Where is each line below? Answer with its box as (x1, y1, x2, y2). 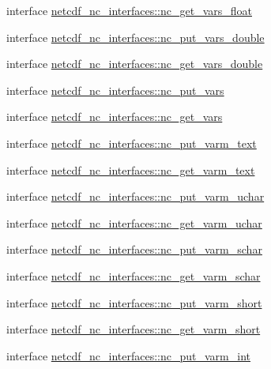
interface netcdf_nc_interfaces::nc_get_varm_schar (6, 267, 261, 284)
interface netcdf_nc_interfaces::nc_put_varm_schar (6, 241, 262, 258)
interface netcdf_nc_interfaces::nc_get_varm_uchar (6, 214, 262, 231)
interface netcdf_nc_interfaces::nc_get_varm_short (6, 321, 261, 337)
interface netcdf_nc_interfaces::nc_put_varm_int (6, 347, 250, 363)
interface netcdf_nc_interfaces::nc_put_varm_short (6, 294, 262, 311)
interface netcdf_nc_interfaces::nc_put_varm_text (6, 134, 257, 151)
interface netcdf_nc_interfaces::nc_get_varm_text (6, 161, 255, 178)
